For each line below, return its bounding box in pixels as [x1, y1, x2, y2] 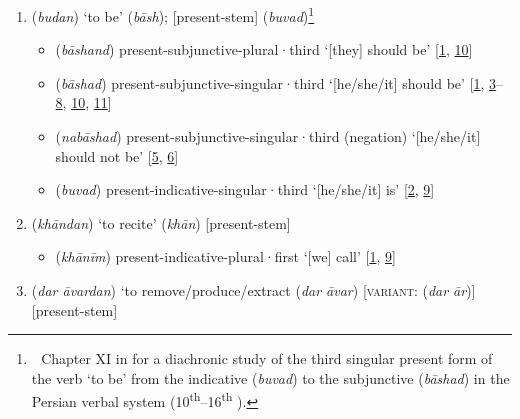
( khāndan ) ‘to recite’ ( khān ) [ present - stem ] [31, 212, 291, 233]
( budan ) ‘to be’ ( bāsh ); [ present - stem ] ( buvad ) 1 [31, 3, 315, 26]
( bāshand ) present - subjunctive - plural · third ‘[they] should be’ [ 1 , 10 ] [55, 39, 473, 60]
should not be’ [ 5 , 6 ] [55, 145, 179, 166]
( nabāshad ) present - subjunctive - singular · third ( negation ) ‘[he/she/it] [55, 126, 481, 147]
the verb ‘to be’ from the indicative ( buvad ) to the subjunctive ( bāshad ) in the [31, 367, 510, 388]
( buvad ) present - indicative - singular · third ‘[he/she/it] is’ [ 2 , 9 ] [55, 179, 435, 200]
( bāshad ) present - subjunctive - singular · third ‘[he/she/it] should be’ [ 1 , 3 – [55, 72, 504, 93]
